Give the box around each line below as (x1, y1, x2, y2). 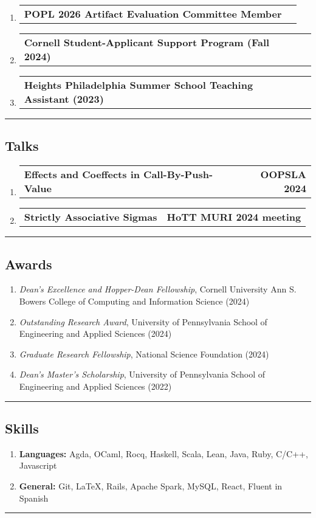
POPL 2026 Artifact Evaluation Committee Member (24, 7, 282, 21)
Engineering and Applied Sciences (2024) (19, 327, 172, 340)
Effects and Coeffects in (24, 167, 140, 182)
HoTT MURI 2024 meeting (167, 210, 301, 224)
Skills (5, 418, 39, 437)
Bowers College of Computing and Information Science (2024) (19, 295, 250, 307)
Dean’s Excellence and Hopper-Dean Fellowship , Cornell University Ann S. (19, 283, 297, 295)
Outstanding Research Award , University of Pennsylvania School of (19, 315, 267, 328)
